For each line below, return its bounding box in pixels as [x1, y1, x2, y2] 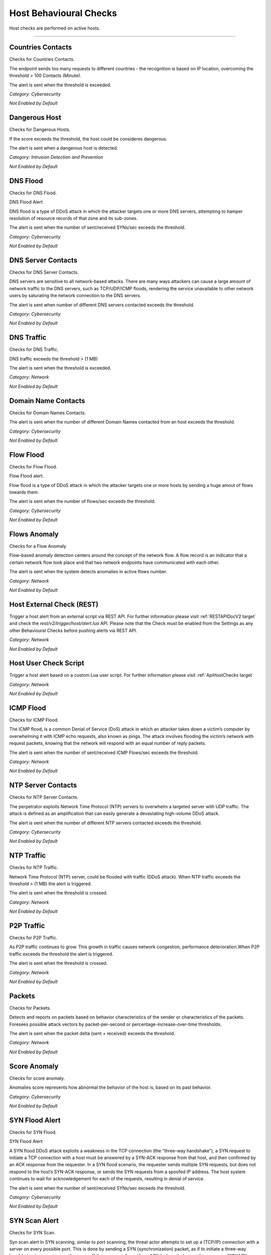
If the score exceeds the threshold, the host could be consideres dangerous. [9, 136, 168, 142]
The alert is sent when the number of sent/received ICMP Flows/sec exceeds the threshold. [9, 749, 199, 756]
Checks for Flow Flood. [9, 463, 58, 469]
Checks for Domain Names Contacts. [9, 410, 86, 416]
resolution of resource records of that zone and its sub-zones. [9, 215, 138, 221]
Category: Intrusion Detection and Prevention [9, 154, 103, 160]
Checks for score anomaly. [9, 1075, 65, 1081]
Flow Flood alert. [9, 473, 44, 479]
